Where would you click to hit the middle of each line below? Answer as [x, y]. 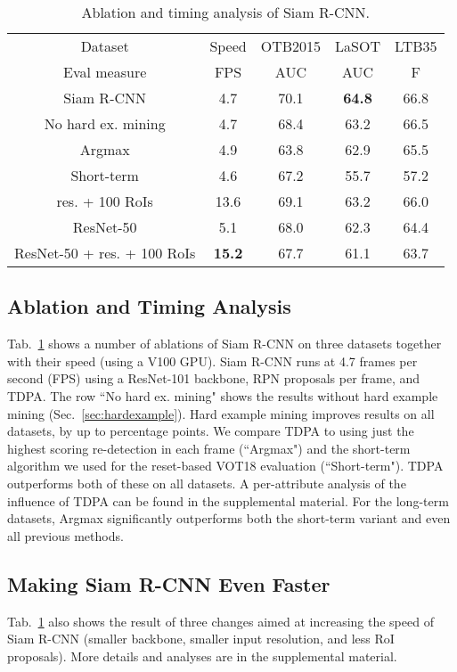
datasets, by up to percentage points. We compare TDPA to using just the [211, 431]
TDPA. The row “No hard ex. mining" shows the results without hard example [223, 395]
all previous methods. [65, 535]
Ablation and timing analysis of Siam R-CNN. [226, 12]
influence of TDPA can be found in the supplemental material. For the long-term [228, 500]
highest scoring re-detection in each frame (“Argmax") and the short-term [209, 448]
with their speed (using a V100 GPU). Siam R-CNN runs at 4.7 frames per [212, 361]
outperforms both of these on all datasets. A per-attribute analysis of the [207, 483]
